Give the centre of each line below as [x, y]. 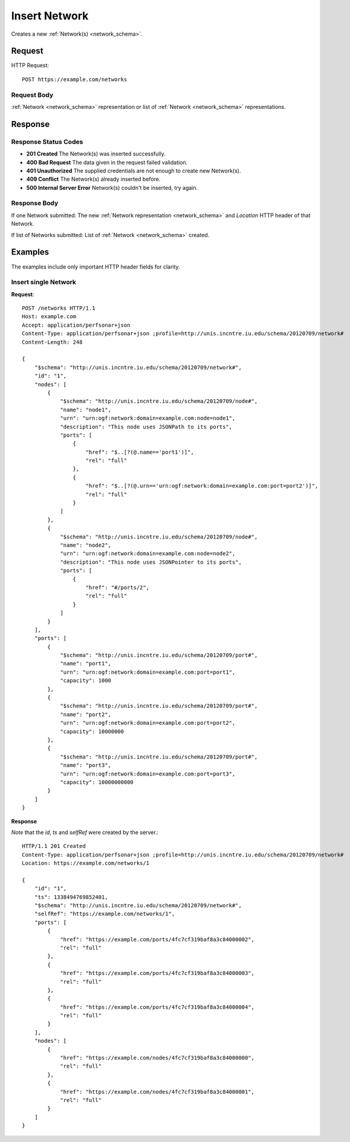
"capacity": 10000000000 [97, 782]
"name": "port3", [86, 765]
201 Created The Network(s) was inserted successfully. [96, 154]
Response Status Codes [47, 142]
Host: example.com [49, 317]
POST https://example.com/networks [75, 79]
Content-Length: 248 [52, 342]
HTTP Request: [30, 65]
